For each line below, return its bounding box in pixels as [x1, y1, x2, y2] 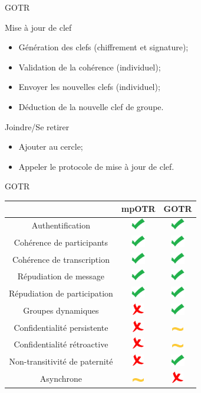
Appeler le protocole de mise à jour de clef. [18, 160, 174, 172]
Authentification [31, 219, 91, 231]
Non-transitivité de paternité [9, 355, 113, 368]
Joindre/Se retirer [5, 120, 70, 133]
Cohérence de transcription [12, 253, 110, 265]
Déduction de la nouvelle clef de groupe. [18, 100, 164, 112]
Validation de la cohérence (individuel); [18, 60, 161, 73]
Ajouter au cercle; [18, 140, 83, 153]
